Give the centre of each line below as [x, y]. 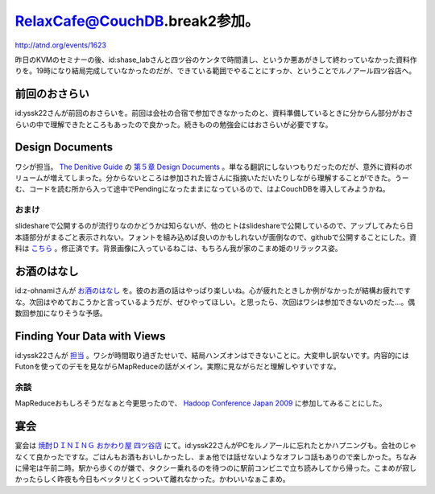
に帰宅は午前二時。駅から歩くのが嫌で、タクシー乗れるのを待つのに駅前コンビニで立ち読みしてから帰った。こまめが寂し [216, 468]
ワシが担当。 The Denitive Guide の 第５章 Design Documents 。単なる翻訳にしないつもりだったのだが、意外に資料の [210, 167]
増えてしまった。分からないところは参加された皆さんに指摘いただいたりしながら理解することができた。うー [230, 178]
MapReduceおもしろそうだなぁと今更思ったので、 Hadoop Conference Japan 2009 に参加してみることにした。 [201, 403]
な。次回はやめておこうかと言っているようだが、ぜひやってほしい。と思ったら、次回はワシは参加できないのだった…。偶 [215, 302]
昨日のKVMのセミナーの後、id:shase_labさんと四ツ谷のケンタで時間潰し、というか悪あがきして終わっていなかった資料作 [216, 60]
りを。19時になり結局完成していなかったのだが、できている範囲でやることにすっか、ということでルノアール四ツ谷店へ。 [215, 71]
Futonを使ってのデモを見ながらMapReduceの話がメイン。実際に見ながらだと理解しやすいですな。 [178, 367]
